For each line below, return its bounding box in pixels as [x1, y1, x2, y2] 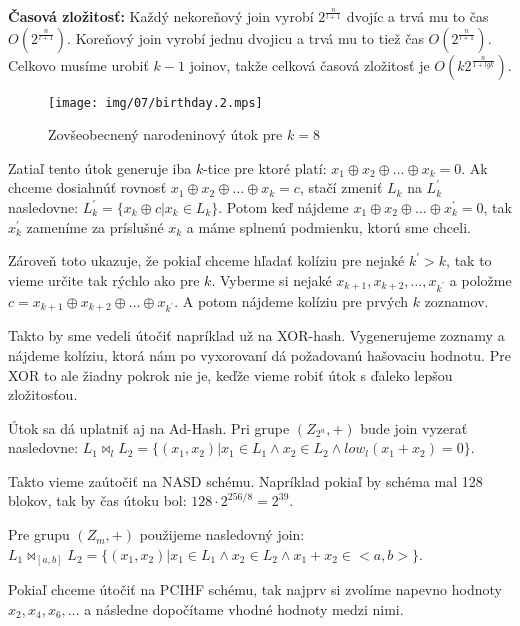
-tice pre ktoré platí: [203, 157, 327, 178]
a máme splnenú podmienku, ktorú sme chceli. [186, 216, 471, 237]
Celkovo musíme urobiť [8, 54, 149, 75]
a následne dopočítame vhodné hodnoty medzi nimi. [84, 598, 404, 619]
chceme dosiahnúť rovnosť [8, 177, 167, 198]
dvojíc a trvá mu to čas [346, 6, 489, 26]
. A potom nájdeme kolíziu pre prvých [174, 290, 409, 311]
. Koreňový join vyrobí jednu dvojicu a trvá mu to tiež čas [67, 27, 424, 48]
